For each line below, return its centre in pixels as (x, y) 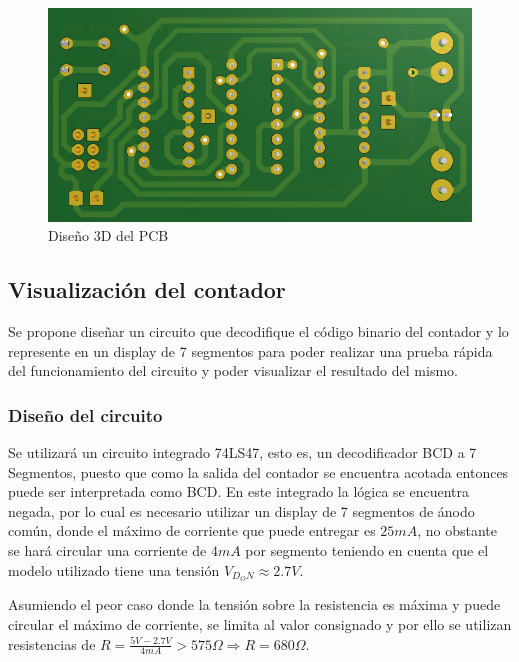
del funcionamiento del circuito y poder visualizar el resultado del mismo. (233, 370)
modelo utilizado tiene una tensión (114, 569)
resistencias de (52, 643)
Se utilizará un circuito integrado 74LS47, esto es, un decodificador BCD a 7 (242, 451)
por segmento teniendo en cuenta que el (367, 549)
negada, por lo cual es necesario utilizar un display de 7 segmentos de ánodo (241, 510)
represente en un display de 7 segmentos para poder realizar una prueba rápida (250, 350)
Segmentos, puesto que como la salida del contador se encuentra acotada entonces (258, 471)
